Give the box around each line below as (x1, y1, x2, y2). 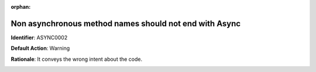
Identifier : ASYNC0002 (11, 34, 68, 41)
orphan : (11, 4, 31, 10)
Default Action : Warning (11, 44, 70, 52)
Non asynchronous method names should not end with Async (11, 18, 241, 29)
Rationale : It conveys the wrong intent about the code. (11, 56, 143, 63)
